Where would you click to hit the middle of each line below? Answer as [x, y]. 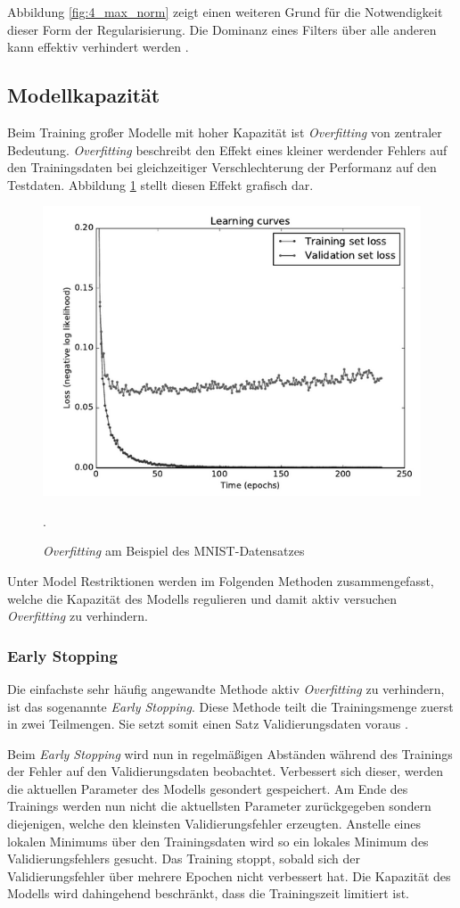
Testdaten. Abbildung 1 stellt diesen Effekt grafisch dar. [160, 184]
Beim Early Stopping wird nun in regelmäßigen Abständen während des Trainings [230, 753]
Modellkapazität [84, 95]
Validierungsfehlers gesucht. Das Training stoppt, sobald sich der [184, 858]
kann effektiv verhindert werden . [98, 47]
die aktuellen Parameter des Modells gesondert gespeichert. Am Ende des [208, 788]
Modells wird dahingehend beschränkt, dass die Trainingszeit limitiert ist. [208, 893]
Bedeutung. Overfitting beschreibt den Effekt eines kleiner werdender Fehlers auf [227, 149]
